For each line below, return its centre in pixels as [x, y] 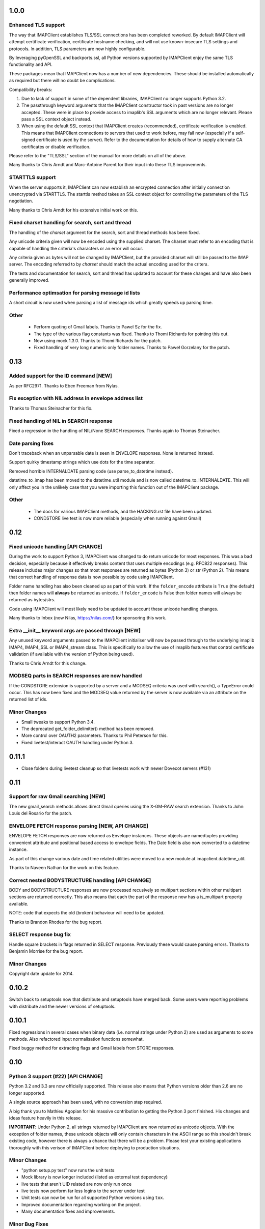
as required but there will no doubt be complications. [63, 81]
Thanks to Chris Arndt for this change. [48, 663]
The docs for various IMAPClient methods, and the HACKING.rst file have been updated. [123, 511]
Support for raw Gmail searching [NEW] [57, 796]
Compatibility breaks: [31, 89]
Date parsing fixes [31, 443]
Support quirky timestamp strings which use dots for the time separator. [82, 462]
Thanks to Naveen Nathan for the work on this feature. [64, 867]
